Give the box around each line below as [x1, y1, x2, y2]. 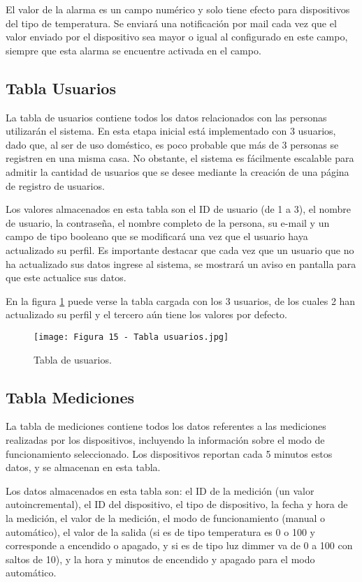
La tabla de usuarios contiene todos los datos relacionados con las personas [6, 110, 327, 124]
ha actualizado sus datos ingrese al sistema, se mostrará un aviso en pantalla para [6, 256, 356, 271]
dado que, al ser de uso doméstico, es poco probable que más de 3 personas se [6, 137, 339, 151]
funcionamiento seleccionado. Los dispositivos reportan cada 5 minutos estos [6, 446, 333, 461]
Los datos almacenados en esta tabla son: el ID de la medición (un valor [6, 483, 314, 498]
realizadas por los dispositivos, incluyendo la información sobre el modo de [6, 432, 325, 447]
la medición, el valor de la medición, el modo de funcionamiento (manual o [6, 510, 325, 525]
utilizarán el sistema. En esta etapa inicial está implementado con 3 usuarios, [6, 124, 336, 138]
